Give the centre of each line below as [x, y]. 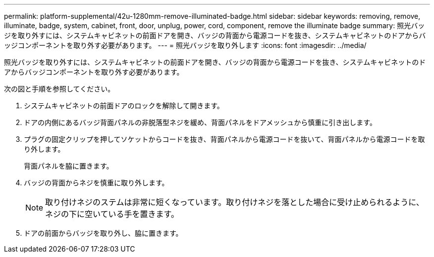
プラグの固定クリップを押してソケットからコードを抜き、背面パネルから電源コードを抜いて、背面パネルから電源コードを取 [224, 139]
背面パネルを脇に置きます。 [69, 166]
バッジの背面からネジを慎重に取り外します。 [96, 183]
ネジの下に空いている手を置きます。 [112, 214]
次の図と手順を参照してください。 [59, 89]
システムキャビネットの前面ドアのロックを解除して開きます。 [124, 106]
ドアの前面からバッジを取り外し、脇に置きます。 [103, 233]
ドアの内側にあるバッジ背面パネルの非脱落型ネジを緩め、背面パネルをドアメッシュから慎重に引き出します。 [200, 122]
